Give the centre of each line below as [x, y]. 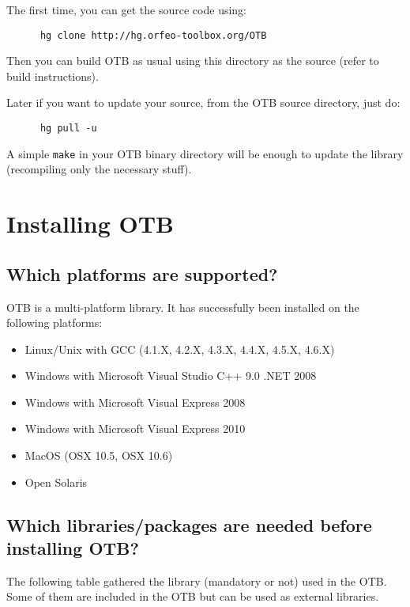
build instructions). [53, 76]
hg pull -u [68, 129]
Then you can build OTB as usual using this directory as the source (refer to [193, 61]
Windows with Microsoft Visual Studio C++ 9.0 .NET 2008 [171, 376]
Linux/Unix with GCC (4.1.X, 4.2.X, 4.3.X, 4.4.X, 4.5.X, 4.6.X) [180, 349]
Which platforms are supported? [142, 273]
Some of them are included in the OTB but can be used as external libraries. [193, 596]
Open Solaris [56, 482]
